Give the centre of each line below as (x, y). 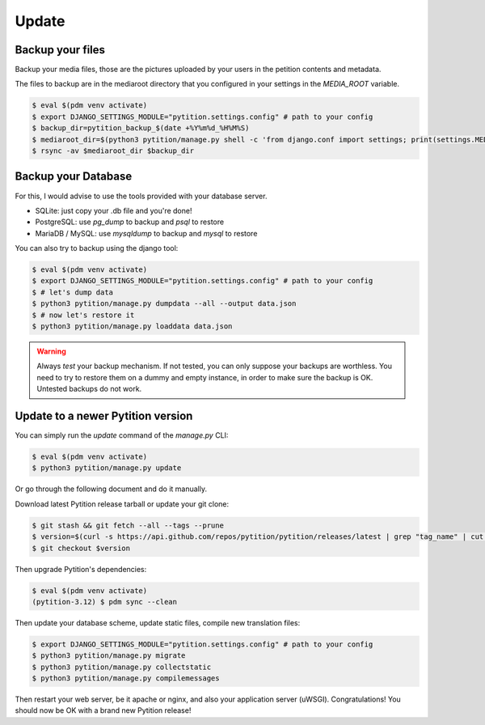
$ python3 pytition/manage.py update (107, 468)
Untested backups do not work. (89, 389)
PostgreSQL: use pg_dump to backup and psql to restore (130, 222)
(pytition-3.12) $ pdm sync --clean (105, 602)
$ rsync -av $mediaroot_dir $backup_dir (113, 151)
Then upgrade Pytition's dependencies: (81, 569)
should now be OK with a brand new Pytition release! (103, 710)
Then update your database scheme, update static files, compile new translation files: (158, 622)
